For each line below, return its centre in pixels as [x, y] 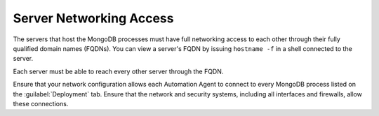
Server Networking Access [93, 18]
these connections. [41, 103]
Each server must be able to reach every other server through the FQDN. [118, 71]
